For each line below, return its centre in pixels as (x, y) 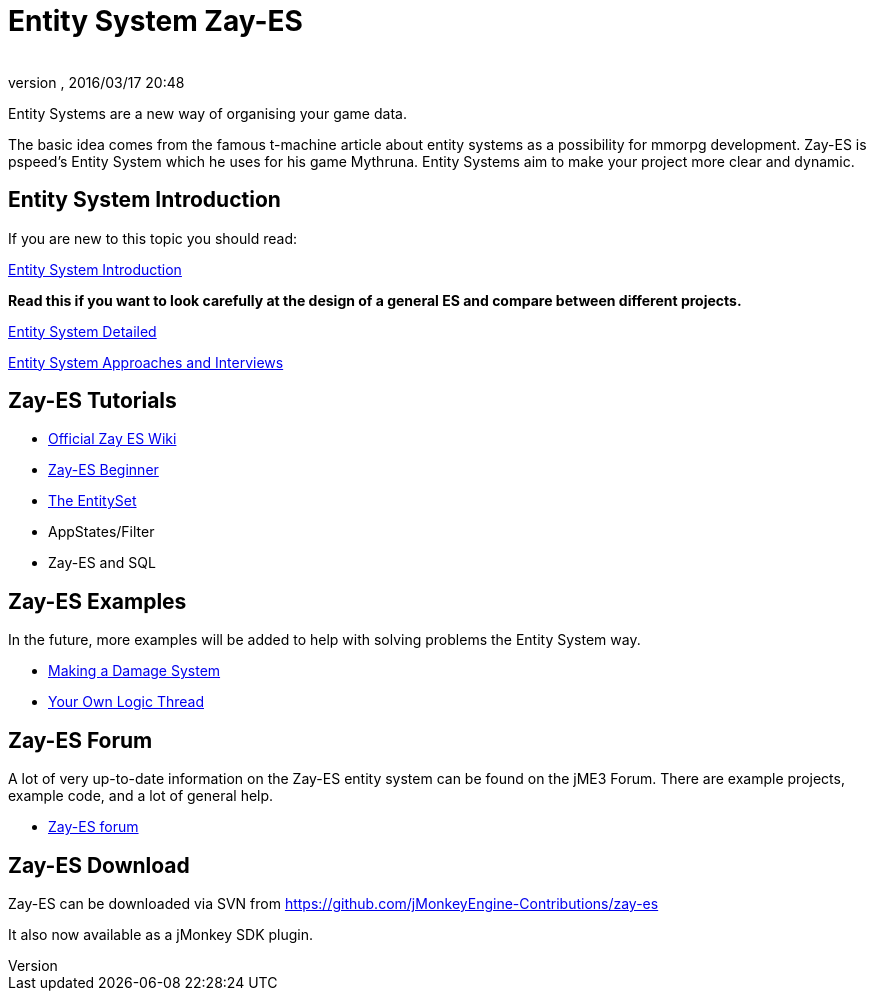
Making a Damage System (134, 671)
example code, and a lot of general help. (141, 796)
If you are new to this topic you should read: (152, 238)
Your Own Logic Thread (126, 702)
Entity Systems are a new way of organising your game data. (207, 113)
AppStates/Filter (101, 532)
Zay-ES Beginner (103, 470)
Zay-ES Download (99, 865)
